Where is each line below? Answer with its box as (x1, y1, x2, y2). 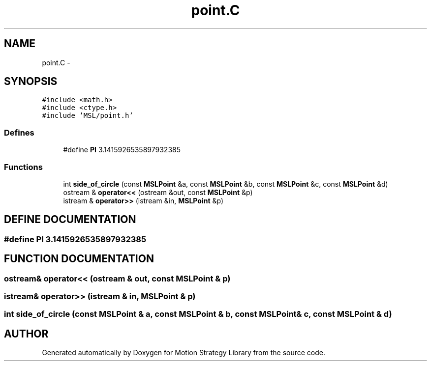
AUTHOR (4, 327, 49, 340)
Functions (4, 162, 43, 172)
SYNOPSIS (4, 75, 58, 88)
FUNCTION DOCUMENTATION (4, 253, 154, 265)
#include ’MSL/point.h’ (42, 112, 133, 120)
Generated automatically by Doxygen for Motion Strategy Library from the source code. (42, 348, 326, 357)
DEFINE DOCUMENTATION (4, 213, 136, 226)
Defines (4, 127, 34, 138)
